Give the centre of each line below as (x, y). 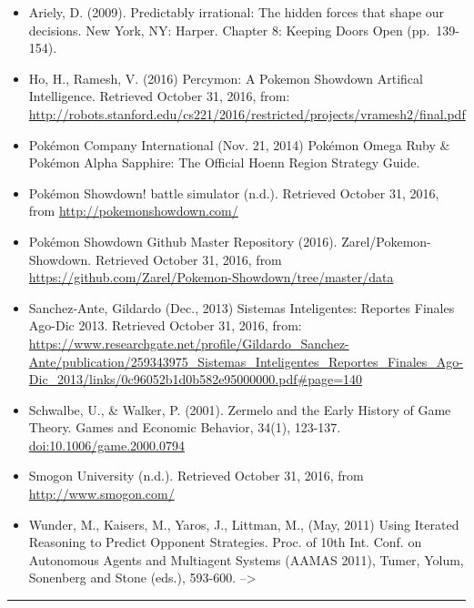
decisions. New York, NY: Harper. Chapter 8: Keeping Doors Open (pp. (229, 30)
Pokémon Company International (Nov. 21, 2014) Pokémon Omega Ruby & (239, 144)
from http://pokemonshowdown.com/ (133, 211)
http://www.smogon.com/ (101, 494)
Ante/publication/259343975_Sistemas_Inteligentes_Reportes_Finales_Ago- (246, 361)
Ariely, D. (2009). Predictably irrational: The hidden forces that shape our (237, 12)
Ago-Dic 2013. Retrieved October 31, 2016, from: (165, 325)
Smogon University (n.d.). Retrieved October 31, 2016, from (196, 476)
